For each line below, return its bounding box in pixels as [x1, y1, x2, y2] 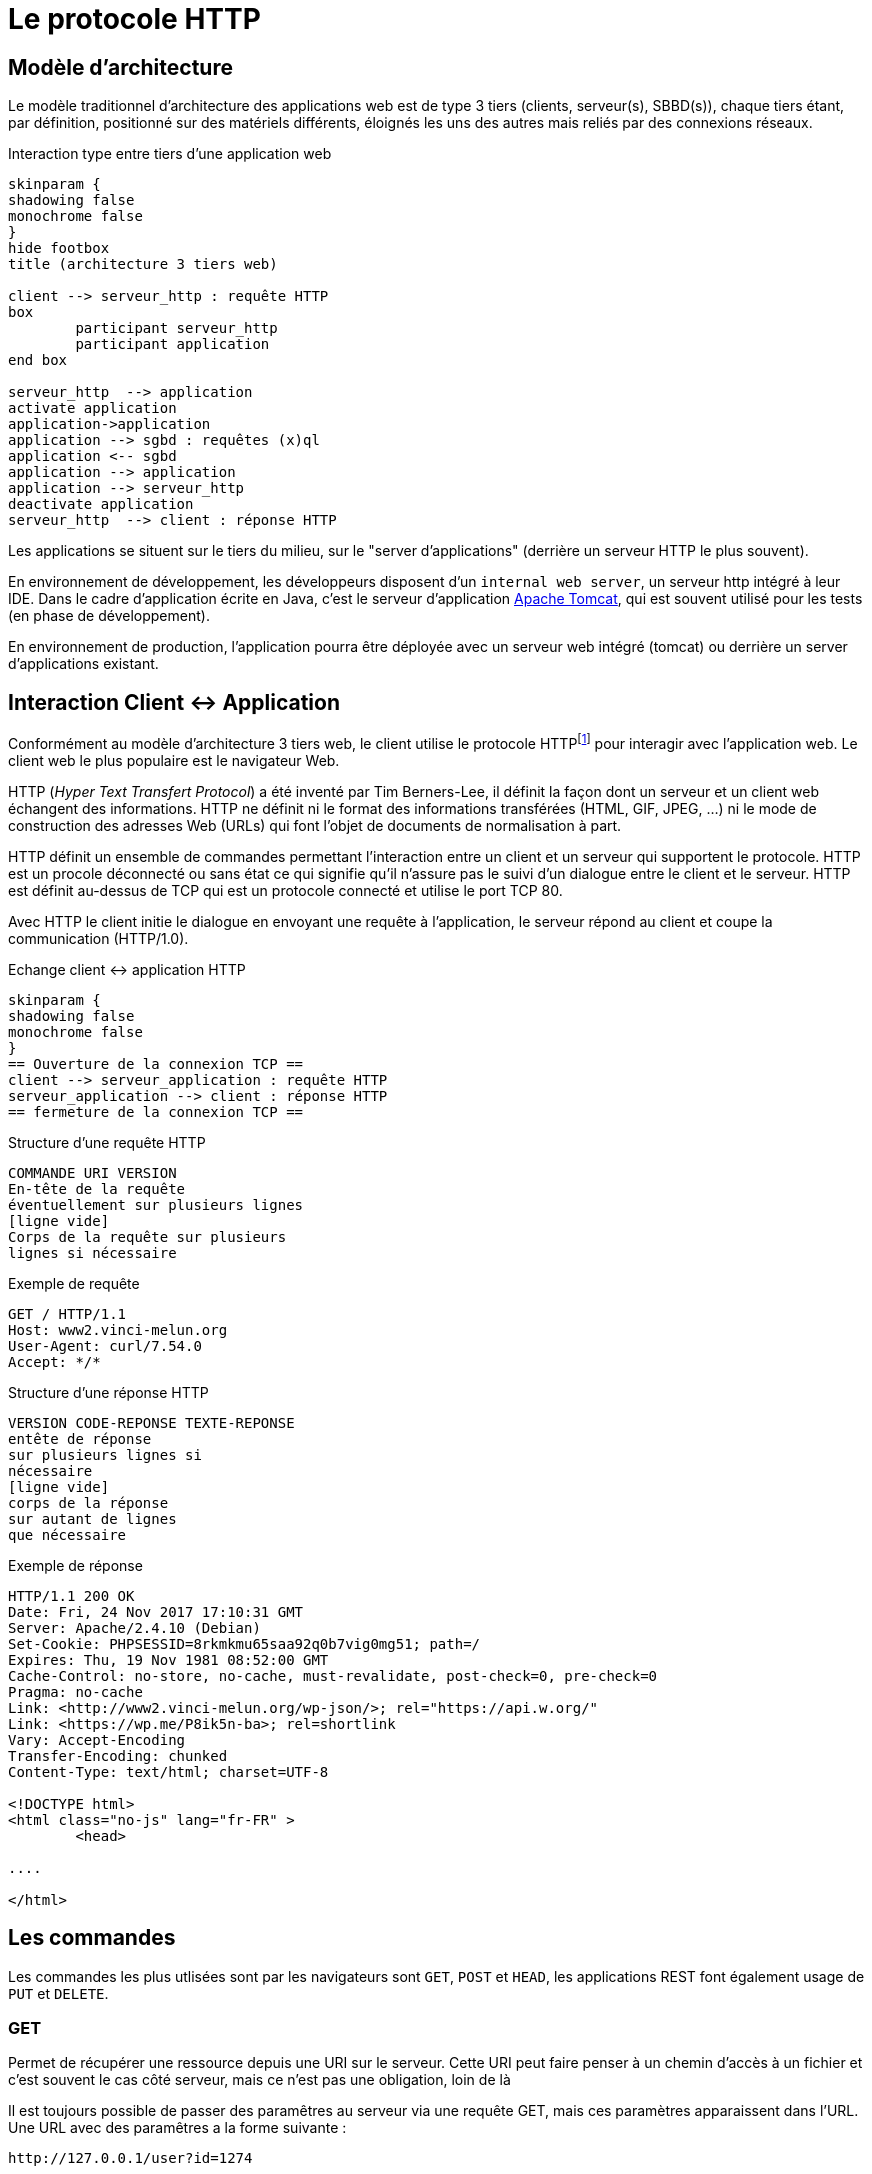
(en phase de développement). [8, 607, 210, 625]
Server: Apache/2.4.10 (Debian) [8, 1619, 261, 1636]
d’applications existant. [8, 655, 159, 673]
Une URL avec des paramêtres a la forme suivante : [8, 2119, 347, 2137]
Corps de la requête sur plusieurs [8, 1228, 287, 1245]
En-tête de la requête [8, 1180, 186, 1197]
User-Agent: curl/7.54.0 [8, 1337, 202, 1354]
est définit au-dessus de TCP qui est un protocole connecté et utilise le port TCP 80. [8, 881, 563, 899]
